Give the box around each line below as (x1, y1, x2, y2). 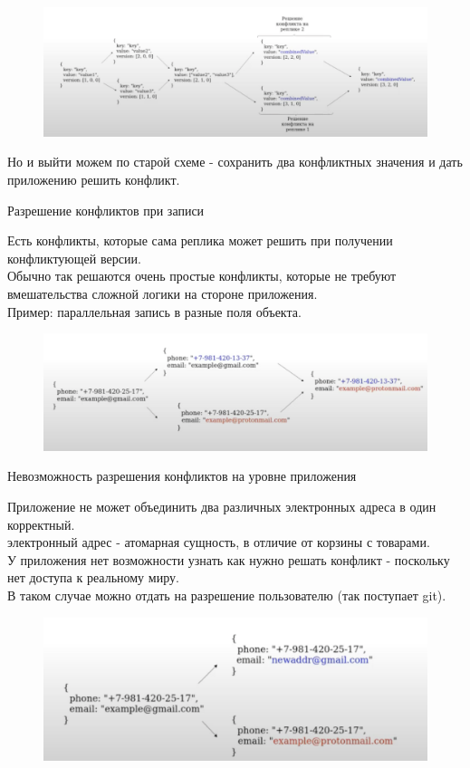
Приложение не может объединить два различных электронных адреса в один (7, 496, 436, 515)
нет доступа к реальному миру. (7, 568, 179, 587)
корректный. (7, 514, 75, 533)
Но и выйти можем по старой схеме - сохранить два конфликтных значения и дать (7, 152, 463, 171)
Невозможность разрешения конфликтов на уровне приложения (7, 466, 357, 485)
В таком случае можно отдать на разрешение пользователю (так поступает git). (7, 585, 446, 604)
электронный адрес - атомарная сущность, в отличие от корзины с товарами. (7, 533, 430, 552)
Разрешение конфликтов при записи (7, 200, 205, 219)
